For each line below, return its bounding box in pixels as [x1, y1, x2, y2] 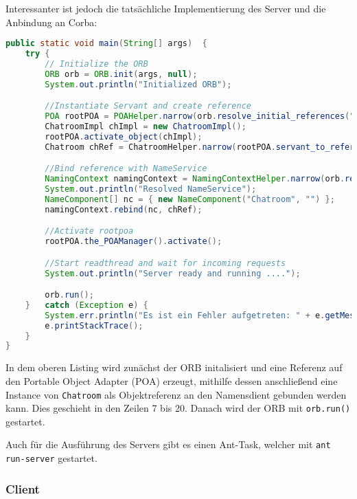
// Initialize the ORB [45, 58, 148, 69]
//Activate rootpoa [45, 226, 134, 236]
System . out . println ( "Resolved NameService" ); [45, 184, 257, 194]
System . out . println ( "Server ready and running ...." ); [45, 268, 301, 278]
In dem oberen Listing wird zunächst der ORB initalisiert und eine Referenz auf [5, 360, 343, 375]
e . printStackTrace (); [45, 320, 143, 331]
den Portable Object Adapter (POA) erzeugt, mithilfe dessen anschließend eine [5, 373, 338, 388]
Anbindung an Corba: [5, 14, 97, 29]
